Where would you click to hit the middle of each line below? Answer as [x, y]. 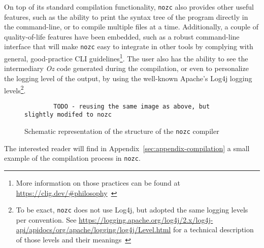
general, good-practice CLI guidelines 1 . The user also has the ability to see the [126, 58]
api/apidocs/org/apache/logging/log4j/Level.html [93, 229]
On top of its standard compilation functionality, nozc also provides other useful [129, 7]
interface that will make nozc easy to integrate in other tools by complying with [129, 46]
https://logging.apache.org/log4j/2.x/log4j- [146, 219]
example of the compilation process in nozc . [72, 158]
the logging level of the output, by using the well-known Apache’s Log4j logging [128, 78]
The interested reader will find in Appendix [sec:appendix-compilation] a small [127, 148]
